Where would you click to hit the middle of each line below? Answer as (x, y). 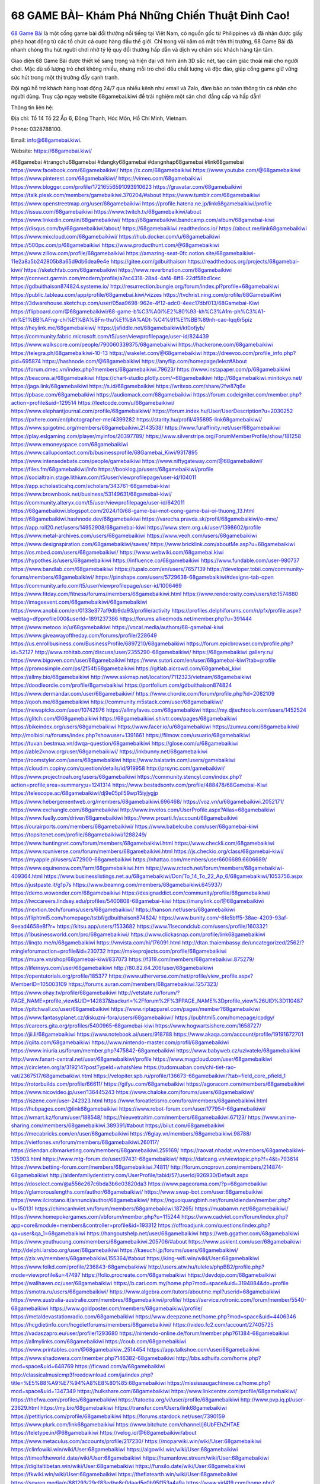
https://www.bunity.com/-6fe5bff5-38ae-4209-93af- (223, 918)
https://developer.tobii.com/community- (255, 569)
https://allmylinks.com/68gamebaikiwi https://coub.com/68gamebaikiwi (99, 1342)
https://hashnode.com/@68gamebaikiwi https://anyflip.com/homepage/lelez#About (145, 361)
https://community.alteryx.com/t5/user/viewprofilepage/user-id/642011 (98, 502)
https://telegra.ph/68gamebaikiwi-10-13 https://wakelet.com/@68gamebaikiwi (106, 353)
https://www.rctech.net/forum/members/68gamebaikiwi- (215, 868)
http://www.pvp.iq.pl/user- (273, 1399)
